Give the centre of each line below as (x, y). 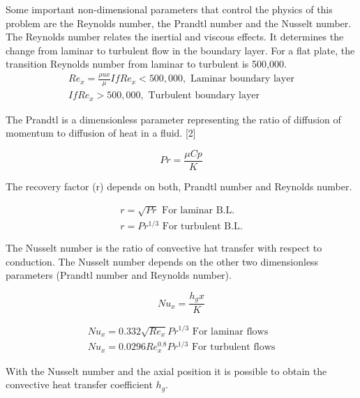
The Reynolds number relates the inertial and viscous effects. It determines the (175, 37)
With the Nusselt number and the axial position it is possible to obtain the (166, 370)
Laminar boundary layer (242, 79)
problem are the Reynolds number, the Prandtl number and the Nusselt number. (179, 23)
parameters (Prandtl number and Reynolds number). (119, 275)
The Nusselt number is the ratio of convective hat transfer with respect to (164, 248)
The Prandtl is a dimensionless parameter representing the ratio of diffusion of (173, 119)
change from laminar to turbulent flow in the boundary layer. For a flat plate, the (180, 50)
